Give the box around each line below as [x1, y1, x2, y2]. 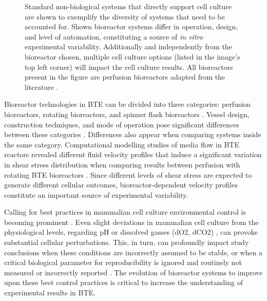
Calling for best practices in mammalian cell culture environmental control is [4, 206, 246, 217]
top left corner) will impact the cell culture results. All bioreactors [25, 61, 233, 72]
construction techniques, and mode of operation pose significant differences [4, 119, 239, 129]
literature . [25, 81, 59, 92]
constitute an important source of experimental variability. [4, 189, 188, 200]
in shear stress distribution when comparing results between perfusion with [4, 159, 240, 170]
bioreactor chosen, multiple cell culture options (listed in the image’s [25, 51, 240, 62]
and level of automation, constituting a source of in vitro [25, 31, 203, 42]
